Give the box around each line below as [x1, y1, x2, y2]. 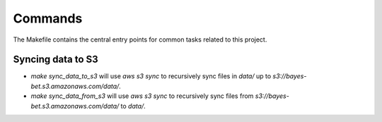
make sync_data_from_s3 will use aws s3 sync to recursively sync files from [30, 92, 254, 100]
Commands [13, 11, 83, 26]
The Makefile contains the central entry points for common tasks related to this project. [13, 35, 267, 44]
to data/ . [120, 102, 146, 110]
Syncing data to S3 [13, 54, 98, 66]
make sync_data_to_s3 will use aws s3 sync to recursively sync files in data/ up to [30, 72, 272, 80]
